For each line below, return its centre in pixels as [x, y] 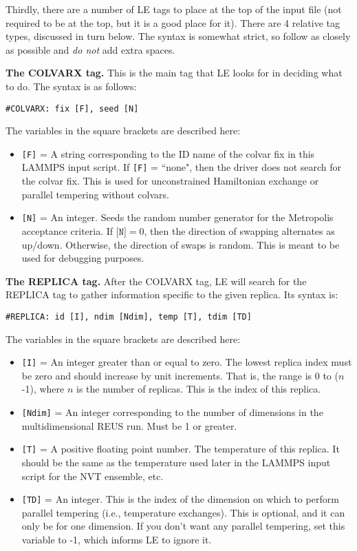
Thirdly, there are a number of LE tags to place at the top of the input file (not [174, 9]
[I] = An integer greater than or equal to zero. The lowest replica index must [187, 362]
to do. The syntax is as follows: [71, 86]
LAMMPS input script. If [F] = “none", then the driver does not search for [182, 167]
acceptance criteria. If [67, 230]
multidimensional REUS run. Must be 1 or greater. [129, 425]
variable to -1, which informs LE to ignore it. [117, 539]
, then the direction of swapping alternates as [239, 230]
